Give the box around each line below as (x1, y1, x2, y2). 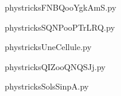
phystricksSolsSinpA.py (5, 80, 89, 92)
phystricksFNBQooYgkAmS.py (5, 1, 116, 13)
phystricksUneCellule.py (5, 41, 91, 53)
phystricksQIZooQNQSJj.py (5, 60, 106, 72)
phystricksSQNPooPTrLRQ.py (5, 21, 115, 33)
